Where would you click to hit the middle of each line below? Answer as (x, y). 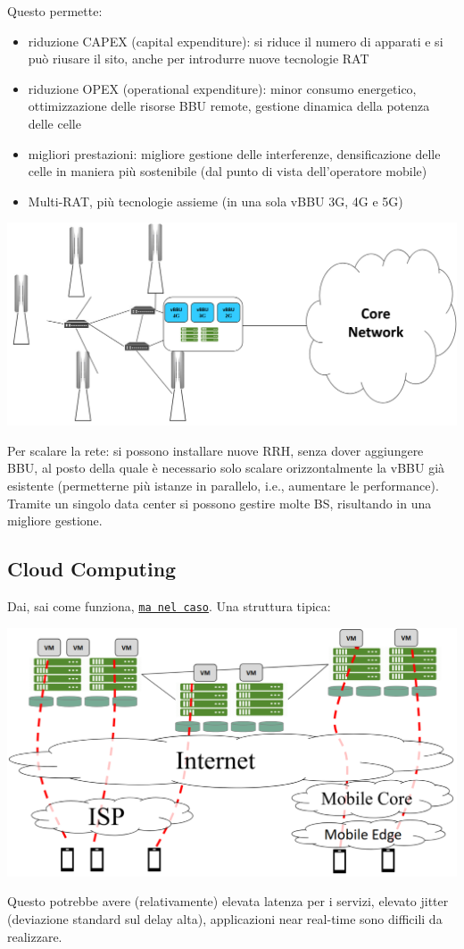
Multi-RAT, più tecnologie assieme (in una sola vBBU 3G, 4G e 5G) (215, 201)
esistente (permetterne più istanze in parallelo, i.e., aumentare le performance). (223, 486)
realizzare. (35, 936)
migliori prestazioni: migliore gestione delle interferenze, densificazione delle (234, 153)
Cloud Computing (92, 569)
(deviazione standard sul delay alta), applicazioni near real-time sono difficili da (225, 918)
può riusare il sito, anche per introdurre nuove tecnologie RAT (199, 59)
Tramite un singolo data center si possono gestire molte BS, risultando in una (220, 503)
